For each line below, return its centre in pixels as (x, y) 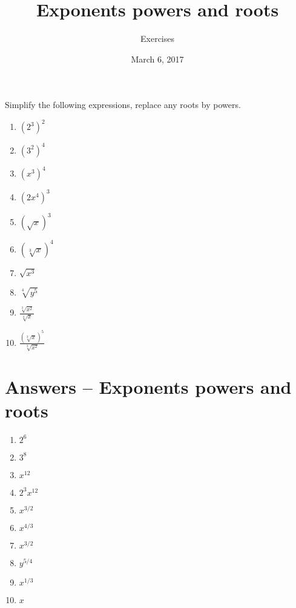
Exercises (157, 39)
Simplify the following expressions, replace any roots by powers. (123, 105)
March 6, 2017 (157, 59)
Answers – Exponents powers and (148, 386)
